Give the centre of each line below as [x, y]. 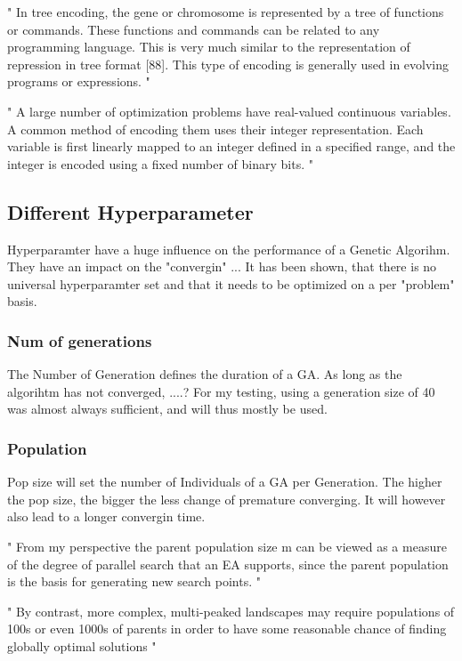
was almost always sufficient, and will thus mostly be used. [167, 409]
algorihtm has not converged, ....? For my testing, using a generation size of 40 [221, 391]
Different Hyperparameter [130, 211]
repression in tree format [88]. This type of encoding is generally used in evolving [228, 64]
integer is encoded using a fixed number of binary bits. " [160, 163]
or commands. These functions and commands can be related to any [194, 29]
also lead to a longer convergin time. [106, 516]
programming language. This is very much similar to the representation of [209, 47]
